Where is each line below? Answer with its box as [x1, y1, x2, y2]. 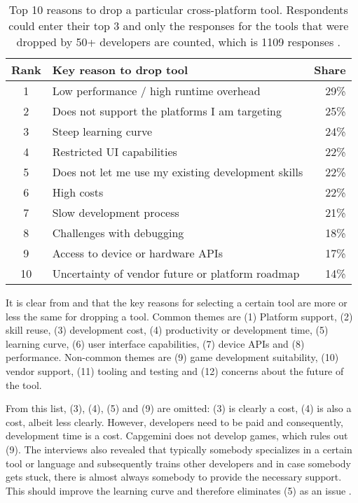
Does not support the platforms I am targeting [52, 103, 282, 119]
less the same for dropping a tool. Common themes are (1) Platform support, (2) [6, 309, 353, 323]
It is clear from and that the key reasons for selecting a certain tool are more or [6, 295, 347, 309]
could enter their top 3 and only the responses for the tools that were [8, 17, 349, 34]
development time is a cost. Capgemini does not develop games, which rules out [6, 428, 348, 443]
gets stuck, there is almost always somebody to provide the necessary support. [6, 469, 342, 484]
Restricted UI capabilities [52, 143, 177, 160]
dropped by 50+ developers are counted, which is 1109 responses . [16, 34, 340, 50]
